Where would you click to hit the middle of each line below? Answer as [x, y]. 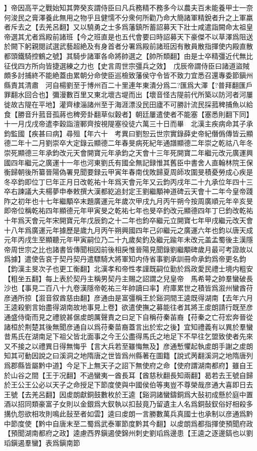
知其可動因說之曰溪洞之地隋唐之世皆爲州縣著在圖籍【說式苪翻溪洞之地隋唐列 [128, 356]
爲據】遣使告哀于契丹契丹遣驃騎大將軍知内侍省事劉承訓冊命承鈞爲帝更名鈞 [125, 259]
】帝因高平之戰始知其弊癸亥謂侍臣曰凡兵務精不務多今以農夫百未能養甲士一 [125, 7]
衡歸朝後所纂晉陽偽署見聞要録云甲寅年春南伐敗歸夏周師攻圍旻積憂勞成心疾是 [128, 172]
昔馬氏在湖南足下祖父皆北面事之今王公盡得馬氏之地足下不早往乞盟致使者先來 [128, 336]
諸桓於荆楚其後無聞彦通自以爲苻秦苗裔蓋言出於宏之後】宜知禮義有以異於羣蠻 [128, 326]
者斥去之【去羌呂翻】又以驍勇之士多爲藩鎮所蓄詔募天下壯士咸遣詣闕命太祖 [125, 27]
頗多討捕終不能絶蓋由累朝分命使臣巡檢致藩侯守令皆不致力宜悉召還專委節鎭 [125, 75]
